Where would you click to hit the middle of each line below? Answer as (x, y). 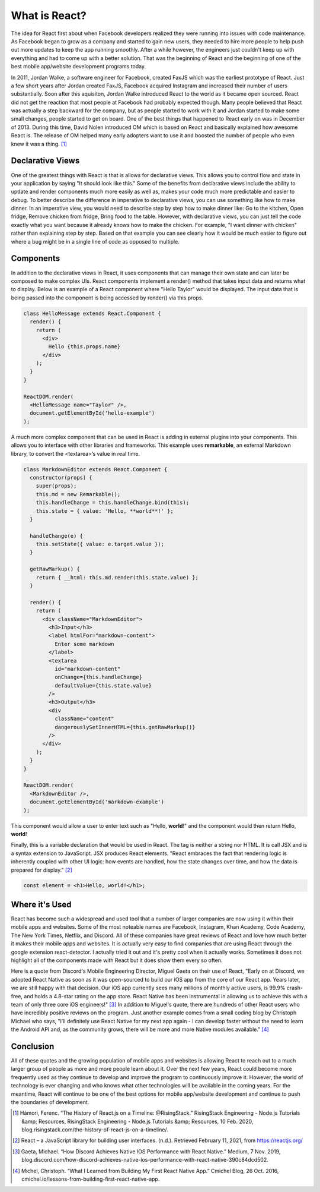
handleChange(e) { (56, 536)
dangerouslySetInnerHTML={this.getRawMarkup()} (125, 727)
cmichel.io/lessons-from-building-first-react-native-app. (91, 1179)
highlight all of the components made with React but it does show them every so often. (117, 960)
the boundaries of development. (50, 1102)
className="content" (84, 719)
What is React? (49, 15)
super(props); (56, 486)
